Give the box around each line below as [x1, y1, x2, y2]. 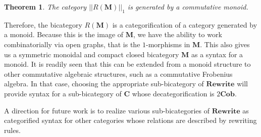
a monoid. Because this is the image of [4, 29, 124, 40]
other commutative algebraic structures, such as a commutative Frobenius [4, 68, 233, 79]
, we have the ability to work [133, 29, 222, 40]
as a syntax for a [191, 49, 243, 59]
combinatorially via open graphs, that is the [4, 39, 140, 49]
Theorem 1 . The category [4, 2, 87, 12]
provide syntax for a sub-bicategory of [4, 88, 122, 98]
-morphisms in [146, 39, 190, 49]
